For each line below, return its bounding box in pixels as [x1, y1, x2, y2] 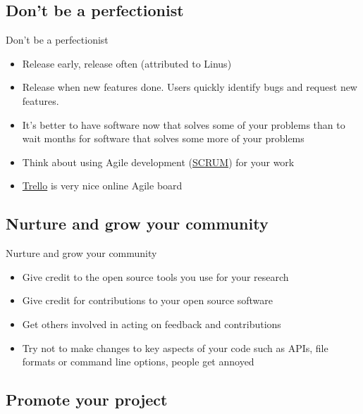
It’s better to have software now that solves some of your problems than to [22, 117, 345, 132]
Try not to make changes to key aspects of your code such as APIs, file [22, 340, 328, 355]
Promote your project [6, 389, 168, 410]
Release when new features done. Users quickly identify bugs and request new [22, 80, 357, 94]
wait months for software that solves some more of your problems [22, 131, 304, 146]
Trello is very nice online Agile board [22, 178, 183, 193]
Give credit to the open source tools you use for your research [22, 269, 289, 284]
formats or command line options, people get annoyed [22, 354, 254, 369]
